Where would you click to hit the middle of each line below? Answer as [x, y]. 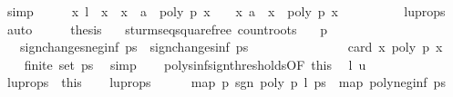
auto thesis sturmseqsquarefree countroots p [167, 29]
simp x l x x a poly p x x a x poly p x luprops [226, 11]
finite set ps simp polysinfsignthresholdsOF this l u [195, 64]
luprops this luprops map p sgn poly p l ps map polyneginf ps [226, 82]
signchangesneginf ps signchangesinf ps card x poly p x [231, 47]
